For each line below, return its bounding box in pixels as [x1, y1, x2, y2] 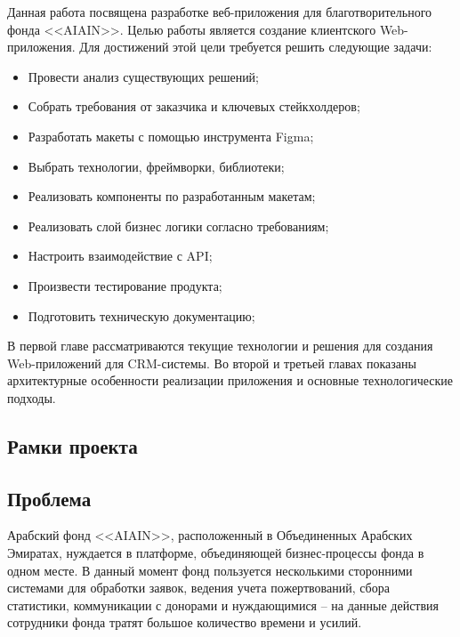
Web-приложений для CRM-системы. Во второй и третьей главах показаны [7, 353, 416, 372]
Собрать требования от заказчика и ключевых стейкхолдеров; [28, 97, 360, 116]
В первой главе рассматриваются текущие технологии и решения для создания [7, 336, 433, 355]
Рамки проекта [7, 431, 138, 459]
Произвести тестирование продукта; [28, 276, 222, 294]
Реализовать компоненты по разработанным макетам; [28, 187, 316, 206]
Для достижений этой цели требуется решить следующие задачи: [79, 37, 432, 56]
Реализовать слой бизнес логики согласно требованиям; [28, 216, 329, 235]
